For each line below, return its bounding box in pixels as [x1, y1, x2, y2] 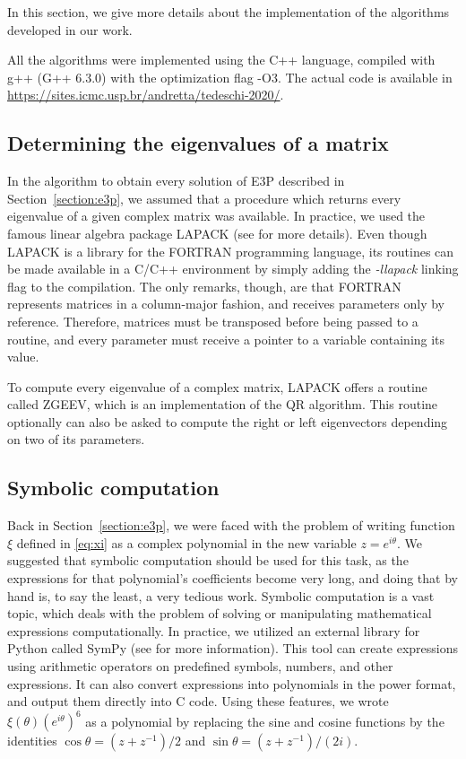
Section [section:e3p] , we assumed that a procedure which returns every [7, 188, 401, 207]
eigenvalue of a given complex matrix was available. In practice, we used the [7, 206, 426, 225]
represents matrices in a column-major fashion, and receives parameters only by [7, 294, 444, 313]
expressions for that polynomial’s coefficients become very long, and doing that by [7, 569, 458, 588]
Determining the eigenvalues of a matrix [7, 129, 389, 157]
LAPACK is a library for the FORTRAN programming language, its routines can [7, 241, 454, 260]
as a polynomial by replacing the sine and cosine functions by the [85, 711, 444, 730]
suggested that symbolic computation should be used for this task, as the [7, 551, 409, 570]
